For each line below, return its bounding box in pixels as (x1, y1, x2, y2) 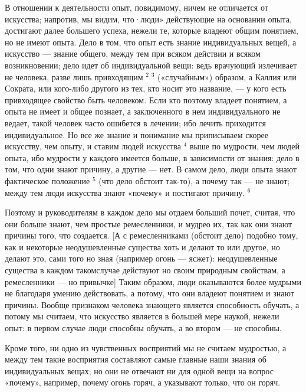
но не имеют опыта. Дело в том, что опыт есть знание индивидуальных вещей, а (5, 35, 297, 48)
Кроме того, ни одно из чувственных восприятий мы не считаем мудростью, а (5, 341, 287, 354)
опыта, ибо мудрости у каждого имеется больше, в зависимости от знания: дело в (5, 151, 300, 164)
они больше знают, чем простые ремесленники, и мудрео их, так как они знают (5, 217, 292, 230)
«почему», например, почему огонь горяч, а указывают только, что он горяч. (5, 376, 281, 388)
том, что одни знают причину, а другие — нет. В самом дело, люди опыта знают (5, 163, 297, 175)
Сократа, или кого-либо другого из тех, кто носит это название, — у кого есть (5, 82, 287, 94)
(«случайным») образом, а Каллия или (157, 70, 297, 83)
